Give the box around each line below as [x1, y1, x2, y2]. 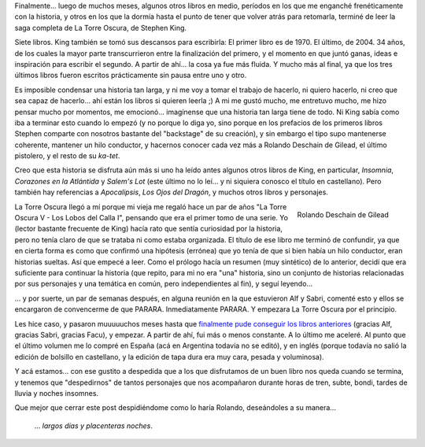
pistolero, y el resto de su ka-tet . [14, 151, 120, 161]
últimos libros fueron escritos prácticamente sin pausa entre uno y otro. [14, 71, 247, 80]
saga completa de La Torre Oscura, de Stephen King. [14, 23, 187, 32]
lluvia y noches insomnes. [14, 388, 98, 397]
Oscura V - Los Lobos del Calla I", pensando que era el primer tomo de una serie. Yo [14, 213, 289, 223]
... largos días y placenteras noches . [34, 421, 153, 430]
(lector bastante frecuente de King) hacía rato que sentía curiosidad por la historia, [14, 224, 283, 234]
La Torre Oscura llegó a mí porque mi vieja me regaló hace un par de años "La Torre [14, 201, 287, 212]
